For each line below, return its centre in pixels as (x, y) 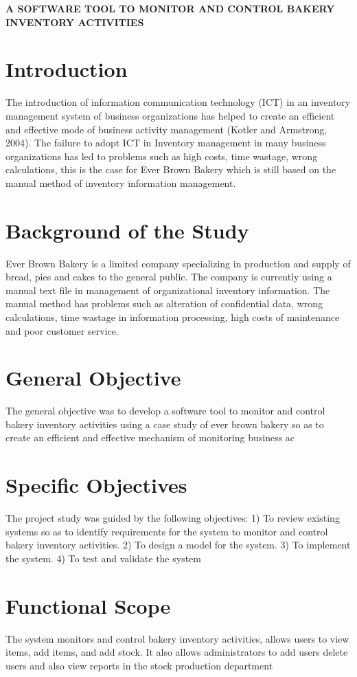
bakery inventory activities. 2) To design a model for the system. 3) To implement (178, 545)
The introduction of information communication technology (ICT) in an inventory (178, 102)
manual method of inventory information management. (121, 182)
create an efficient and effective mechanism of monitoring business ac (150, 437)
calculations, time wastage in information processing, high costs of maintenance (173, 317)
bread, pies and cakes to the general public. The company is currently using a (169, 277)
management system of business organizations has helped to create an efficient (170, 115)
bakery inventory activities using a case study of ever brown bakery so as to (165, 424)
